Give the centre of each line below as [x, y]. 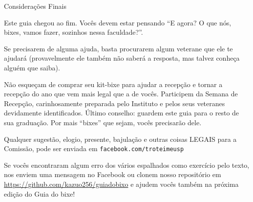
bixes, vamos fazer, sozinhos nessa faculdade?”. [74, 32]
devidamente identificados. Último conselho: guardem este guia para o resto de [122, 113]
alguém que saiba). [32, 67]
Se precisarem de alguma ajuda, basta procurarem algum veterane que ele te [118, 48]
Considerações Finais [35, 6]
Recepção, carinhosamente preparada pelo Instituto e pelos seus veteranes [115, 103]
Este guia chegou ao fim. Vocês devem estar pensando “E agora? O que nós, [118, 22]
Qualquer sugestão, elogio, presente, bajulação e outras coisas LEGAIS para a [120, 139]
